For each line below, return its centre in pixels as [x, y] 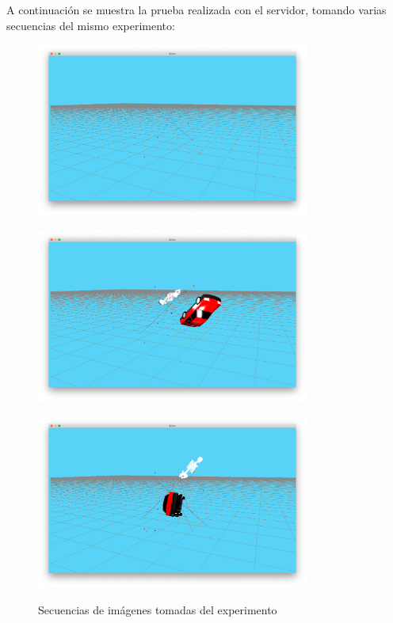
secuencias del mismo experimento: [91, 25]
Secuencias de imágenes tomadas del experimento [158, 609]
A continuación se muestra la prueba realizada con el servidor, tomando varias [196, 9]
